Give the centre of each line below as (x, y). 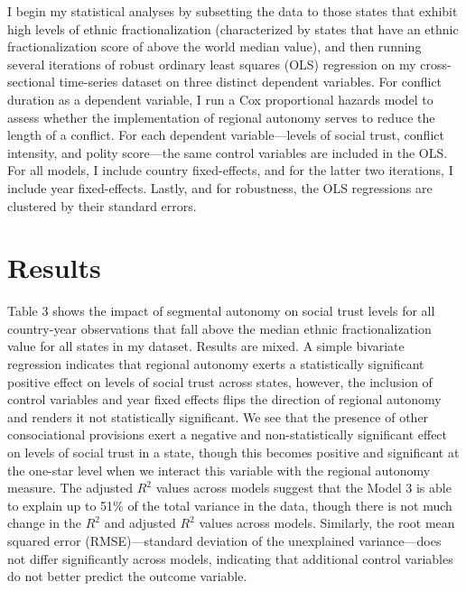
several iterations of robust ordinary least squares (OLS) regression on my (212, 64)
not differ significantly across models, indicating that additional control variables (230, 558)
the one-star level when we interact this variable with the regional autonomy (219, 470)
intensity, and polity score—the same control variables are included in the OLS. (228, 152)
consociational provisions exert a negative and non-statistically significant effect (228, 434)
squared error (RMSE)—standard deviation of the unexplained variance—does (224, 540)
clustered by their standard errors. (102, 205)
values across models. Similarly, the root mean (327, 523)
